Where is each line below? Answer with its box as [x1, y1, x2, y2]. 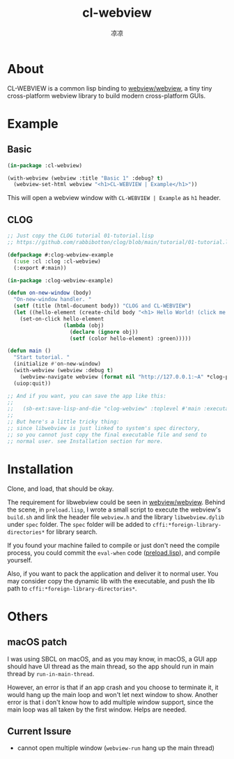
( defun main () [7, 347, 52, 355]
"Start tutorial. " [13, 354, 70, 361]
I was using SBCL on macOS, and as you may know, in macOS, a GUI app [7, 654, 217, 663]
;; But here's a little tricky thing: [7, 418, 120, 426]
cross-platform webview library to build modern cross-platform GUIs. [7, 91, 206, 100]
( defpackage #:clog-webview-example [7, 251, 114, 259]
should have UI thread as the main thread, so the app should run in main [7, 662, 214, 670]
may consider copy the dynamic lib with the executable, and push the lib [7, 576, 215, 585]
